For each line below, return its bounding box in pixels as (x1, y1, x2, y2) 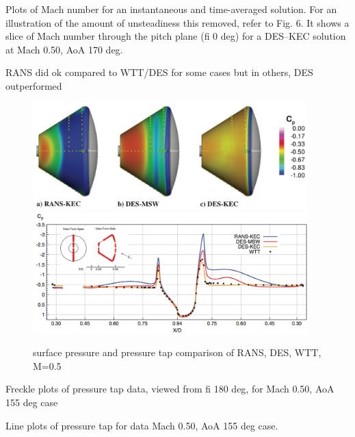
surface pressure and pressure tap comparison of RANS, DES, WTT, (33, 345, 321, 360)
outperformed (5, 78, 62, 92)
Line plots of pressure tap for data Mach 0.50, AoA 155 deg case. (5, 418, 278, 432)
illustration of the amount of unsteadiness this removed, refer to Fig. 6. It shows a (5, 15, 350, 29)
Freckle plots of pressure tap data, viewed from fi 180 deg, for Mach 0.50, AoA (5, 382, 334, 396)
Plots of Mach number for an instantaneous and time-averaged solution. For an (5, 2, 337, 16)
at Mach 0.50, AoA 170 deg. (5, 42, 123, 56)
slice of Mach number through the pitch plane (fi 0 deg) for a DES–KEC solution (5, 29, 346, 43)
